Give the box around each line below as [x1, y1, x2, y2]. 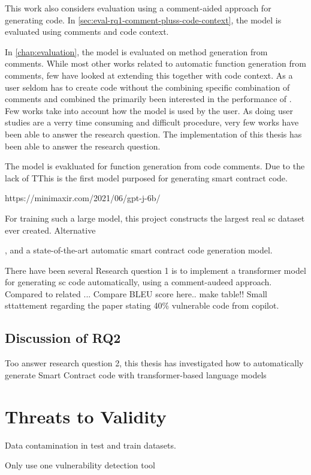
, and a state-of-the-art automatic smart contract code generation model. [5, 244, 273, 256]
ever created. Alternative [5, 223, 96, 236]
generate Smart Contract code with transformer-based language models [5, 368, 267, 381]
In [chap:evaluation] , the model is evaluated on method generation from [5, 45, 268, 58]
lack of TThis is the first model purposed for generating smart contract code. [5, 171, 288, 184]
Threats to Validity [5, 404, 167, 428]
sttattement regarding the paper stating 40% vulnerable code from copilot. [5, 299, 279, 312]
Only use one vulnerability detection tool [5, 459, 155, 471]
